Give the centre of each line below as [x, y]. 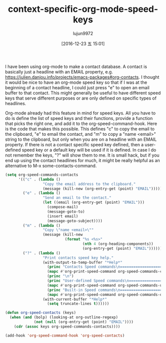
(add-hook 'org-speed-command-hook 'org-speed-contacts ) [65, 336]
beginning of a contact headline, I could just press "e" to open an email [77, 87]
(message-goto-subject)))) [75, 221]
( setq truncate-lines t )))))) [78, 304]
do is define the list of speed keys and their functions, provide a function [79, 118]
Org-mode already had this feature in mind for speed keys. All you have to [80, 113]
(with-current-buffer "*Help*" [75, 299]
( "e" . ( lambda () [42, 193]
